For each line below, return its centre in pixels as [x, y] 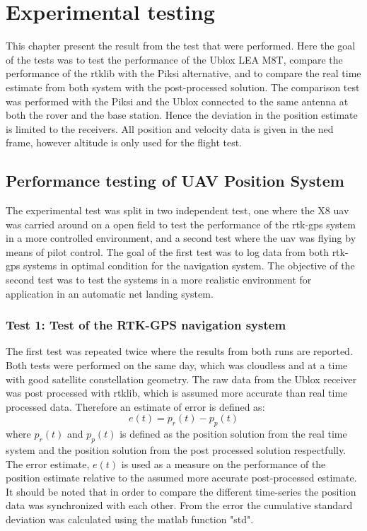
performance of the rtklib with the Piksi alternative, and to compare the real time [183, 73]
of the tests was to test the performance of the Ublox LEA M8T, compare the [174, 59]
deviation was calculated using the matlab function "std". [130, 519]
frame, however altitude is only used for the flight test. [124, 142]
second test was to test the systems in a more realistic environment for [159, 280]
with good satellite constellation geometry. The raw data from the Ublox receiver [181, 379]
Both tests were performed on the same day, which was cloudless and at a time [177, 365]
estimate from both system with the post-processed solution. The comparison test [183, 87]
